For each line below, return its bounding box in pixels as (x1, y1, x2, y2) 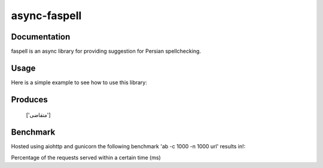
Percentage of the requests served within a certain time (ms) (11, 154, 161, 161)
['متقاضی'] (26, 111, 51, 119)
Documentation (11, 32, 71, 42)
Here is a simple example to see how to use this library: (11, 78, 148, 86)
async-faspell (11, 9, 82, 22)
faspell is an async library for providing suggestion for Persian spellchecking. (11, 48, 202, 55)
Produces (11, 94, 48, 105)
